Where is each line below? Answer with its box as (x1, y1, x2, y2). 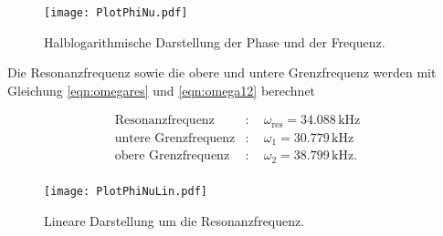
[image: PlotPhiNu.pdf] (44, 6, 188, 19)
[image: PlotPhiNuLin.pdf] (44, 184, 207, 198)
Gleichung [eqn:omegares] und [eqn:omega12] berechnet (7, 80, 316, 99)
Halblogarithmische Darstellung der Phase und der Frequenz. (44, 32, 385, 51)
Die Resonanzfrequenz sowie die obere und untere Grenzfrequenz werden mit (7, 63, 437, 82)
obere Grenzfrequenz (114, 149, 230, 163)
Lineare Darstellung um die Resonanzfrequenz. (44, 210, 305, 230)
